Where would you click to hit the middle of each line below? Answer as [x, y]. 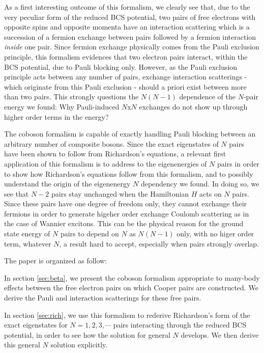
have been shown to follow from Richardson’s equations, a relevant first [115, 154]
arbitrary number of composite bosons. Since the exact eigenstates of [111, 143]
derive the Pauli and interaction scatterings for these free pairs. [103, 298]
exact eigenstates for [36, 325]
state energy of [27, 234]
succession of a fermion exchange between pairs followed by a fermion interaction [130, 36]
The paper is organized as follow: [56, 261]
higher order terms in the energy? [56, 116]
